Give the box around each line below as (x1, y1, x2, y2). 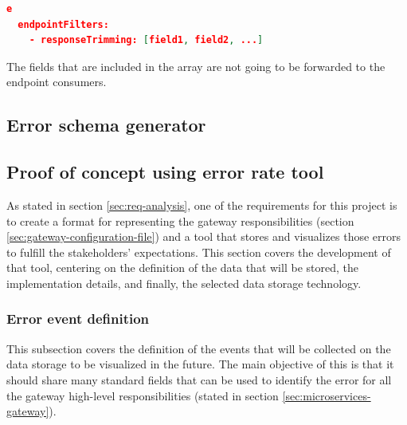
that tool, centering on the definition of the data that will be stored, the (6, 259, 358, 276)
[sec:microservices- (282, 387, 371, 403)
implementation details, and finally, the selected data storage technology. (6, 274, 362, 291)
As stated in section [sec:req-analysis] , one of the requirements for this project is (6, 196, 397, 213)
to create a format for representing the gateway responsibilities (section (6, 212, 354, 229)
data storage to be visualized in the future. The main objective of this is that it (6, 356, 394, 372)
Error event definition (6, 309, 150, 329)
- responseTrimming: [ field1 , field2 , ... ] (29, 34, 264, 46)
